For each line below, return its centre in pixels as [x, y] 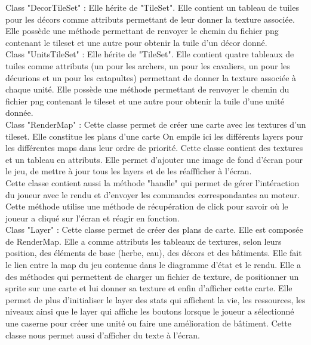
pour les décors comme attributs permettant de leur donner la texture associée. [150, 19]
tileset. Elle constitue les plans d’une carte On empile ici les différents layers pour [154, 136]
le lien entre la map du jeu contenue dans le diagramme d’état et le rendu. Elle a [153, 265]
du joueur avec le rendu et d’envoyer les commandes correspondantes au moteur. [153, 194]
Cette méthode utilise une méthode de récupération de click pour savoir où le [147, 206]
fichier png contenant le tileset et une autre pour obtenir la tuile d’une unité [145, 101]
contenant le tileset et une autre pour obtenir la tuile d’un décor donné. [136, 42]
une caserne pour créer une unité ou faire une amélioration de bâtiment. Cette [149, 323]
